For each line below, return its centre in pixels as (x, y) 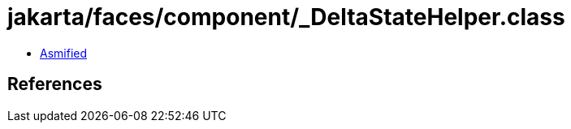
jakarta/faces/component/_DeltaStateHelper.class (286, 17)
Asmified (64, 53)
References (55, 84)
